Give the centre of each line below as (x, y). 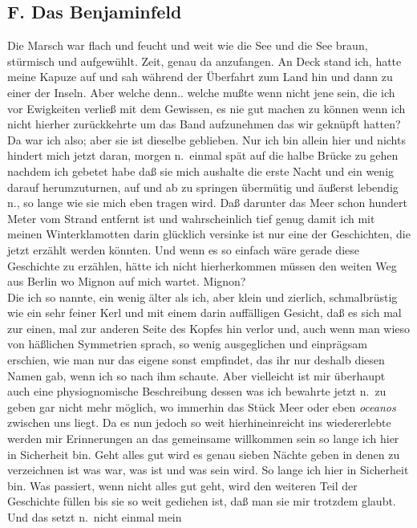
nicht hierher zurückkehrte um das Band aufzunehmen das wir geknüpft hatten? (204, 124)
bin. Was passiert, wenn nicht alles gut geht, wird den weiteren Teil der (182, 485)
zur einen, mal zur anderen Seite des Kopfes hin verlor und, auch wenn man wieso (209, 328)
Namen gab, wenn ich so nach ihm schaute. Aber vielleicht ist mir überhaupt (196, 375)
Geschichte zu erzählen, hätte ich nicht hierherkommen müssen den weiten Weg (202, 265)
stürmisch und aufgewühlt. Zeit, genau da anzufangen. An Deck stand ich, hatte (204, 61)
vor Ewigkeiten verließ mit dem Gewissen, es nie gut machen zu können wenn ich (206, 108)
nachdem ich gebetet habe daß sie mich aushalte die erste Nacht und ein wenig (201, 171)
